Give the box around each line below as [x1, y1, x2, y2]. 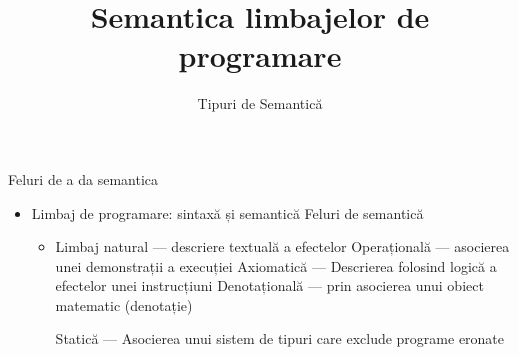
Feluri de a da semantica [8, 168, 159, 189]
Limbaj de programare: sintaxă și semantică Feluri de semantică [31, 202, 424, 223]
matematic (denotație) [55, 294, 193, 315]
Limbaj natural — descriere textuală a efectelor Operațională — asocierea [55, 236, 510, 257]
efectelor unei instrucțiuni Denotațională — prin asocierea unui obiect [55, 275, 484, 296]
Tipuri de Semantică [197, 93, 323, 114]
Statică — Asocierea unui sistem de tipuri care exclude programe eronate [55, 328, 505, 349]
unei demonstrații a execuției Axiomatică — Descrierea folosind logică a [55, 255, 497, 276]
